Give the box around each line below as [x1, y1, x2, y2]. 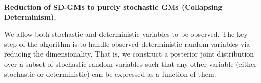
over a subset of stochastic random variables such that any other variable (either [4, 58, 257, 69]
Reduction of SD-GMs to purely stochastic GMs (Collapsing [4, 2, 223, 12]
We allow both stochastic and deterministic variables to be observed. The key [4, 29, 248, 39]
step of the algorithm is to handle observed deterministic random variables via [4, 38, 250, 49]
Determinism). [4, 11, 56, 22]
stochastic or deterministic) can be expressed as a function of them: [4, 68, 216, 79]
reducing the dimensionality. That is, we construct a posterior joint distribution [4, 48, 254, 59]
